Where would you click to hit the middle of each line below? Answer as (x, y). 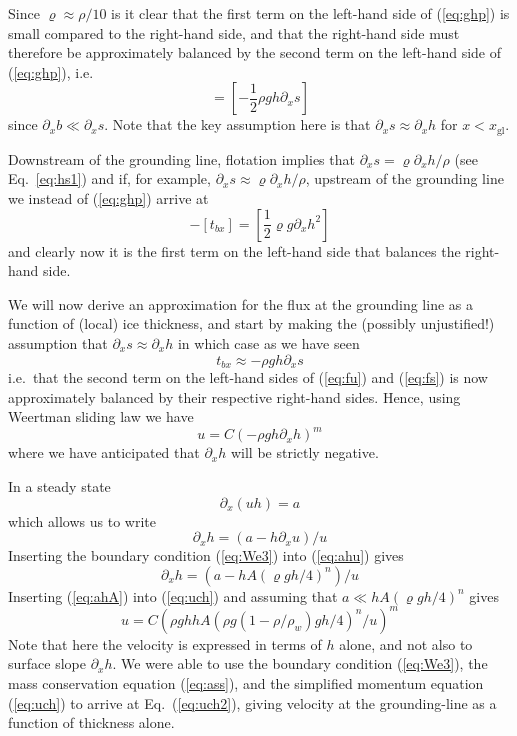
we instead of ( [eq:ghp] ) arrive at (108, 198)
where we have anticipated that (104, 452)
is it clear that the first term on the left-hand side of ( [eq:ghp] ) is (310, 13)
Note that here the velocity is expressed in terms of (165, 643)
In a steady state (59, 485)
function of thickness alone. (91, 722)
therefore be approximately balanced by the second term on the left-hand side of (255, 52)
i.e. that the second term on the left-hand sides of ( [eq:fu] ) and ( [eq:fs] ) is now (248, 377)
